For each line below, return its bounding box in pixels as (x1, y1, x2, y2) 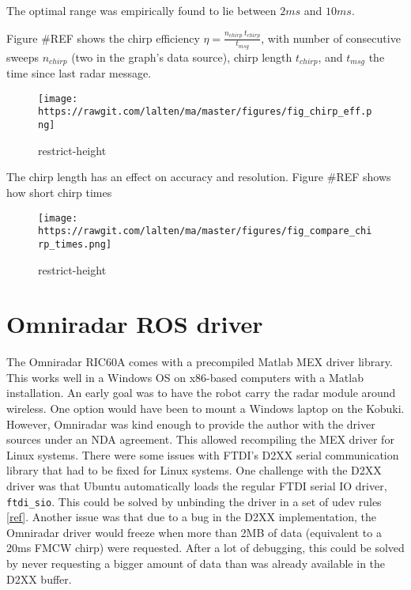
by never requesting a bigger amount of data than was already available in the (6, 555, 386, 572)
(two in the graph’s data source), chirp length (71, 48, 292, 65)
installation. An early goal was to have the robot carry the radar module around (6, 384, 396, 401)
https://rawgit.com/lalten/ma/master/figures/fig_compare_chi (38, 225, 372, 237)
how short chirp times (6, 183, 112, 200)
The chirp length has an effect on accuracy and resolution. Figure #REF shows (6, 168, 391, 185)
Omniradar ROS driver (6, 308, 263, 340)
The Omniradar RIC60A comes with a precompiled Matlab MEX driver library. (6, 354, 393, 370)
